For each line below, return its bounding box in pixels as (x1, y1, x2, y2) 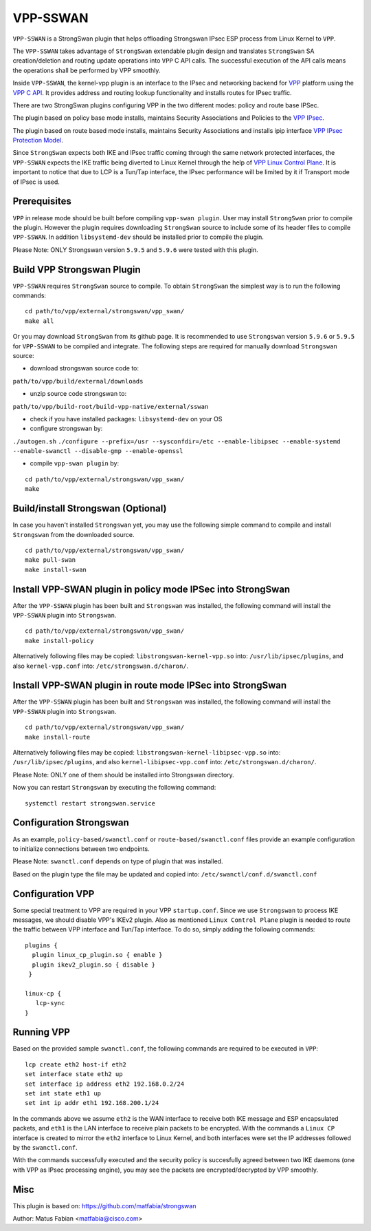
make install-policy (25, 637, 94, 644)
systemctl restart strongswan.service (25, 799, 156, 807)
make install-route (25, 733, 91, 741)
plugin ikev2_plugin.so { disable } (32, 960, 156, 969)
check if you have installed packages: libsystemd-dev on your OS (30, 414, 223, 423)
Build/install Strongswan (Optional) (12, 503, 167, 514)
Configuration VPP (12, 888, 95, 900)
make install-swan (25, 565, 87, 574)
